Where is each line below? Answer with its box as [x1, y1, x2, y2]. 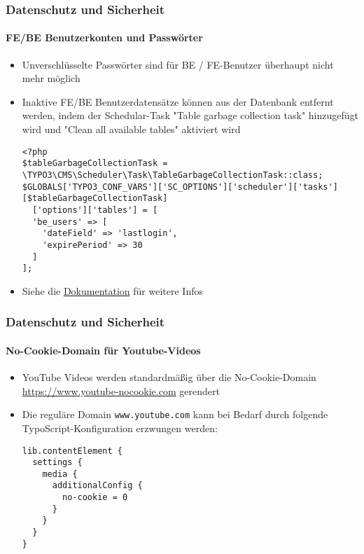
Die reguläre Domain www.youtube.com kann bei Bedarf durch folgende [22, 407, 328, 422]
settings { [32, 457, 83, 468]
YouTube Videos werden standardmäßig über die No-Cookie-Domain [22, 370, 316, 385]
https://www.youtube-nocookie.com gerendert [22, 383, 220, 398]
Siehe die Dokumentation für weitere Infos [22, 283, 203, 298]
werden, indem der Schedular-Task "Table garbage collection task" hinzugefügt [22, 108, 358, 123]
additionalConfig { [52, 480, 143, 491]
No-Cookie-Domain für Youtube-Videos [6, 342, 201, 357]
